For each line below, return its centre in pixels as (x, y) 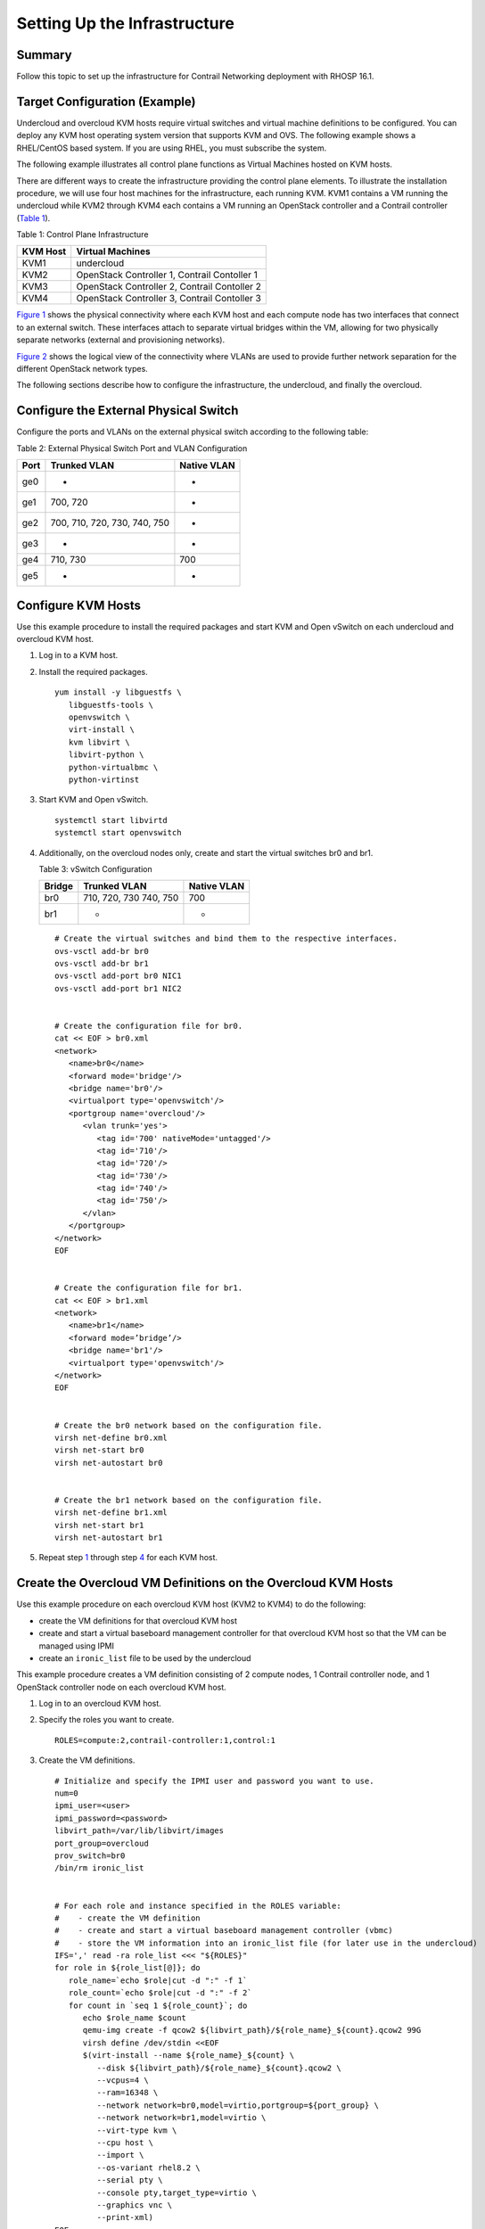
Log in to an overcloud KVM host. (100, 1704)
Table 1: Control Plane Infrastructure (82, 234)
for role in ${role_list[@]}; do (127, 1968)
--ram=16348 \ (127, 2093)
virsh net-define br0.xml (111, 1437)
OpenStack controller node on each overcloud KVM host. (121, 1687)
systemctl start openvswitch (118, 833)
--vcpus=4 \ (123, 2081)
